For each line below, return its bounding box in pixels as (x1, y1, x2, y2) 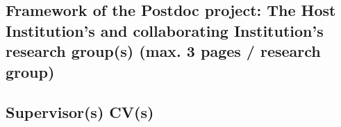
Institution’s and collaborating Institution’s (6, 19, 324, 41)
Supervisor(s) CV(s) (6, 101, 154, 123)
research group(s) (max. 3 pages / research (6, 40, 321, 62)
